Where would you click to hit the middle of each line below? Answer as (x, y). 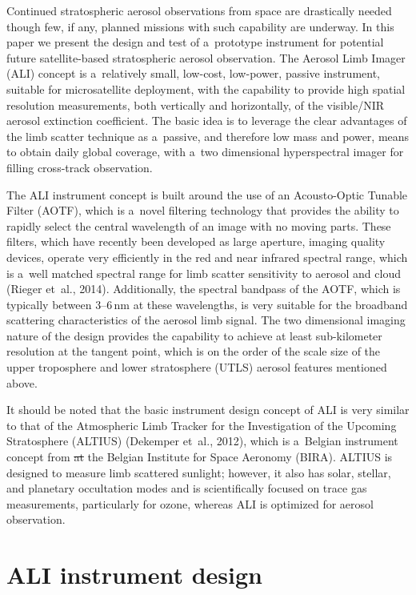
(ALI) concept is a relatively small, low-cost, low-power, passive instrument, (193, 73)
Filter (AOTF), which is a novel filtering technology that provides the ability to (203, 210)
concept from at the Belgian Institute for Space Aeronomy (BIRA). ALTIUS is (200, 457)
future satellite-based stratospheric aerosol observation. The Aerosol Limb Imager (206, 57)
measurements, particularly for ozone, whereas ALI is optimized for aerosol (190, 503)
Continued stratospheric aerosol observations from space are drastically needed (199, 10)
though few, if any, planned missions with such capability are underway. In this (200, 26)
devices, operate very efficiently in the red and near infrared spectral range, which (207, 257)
